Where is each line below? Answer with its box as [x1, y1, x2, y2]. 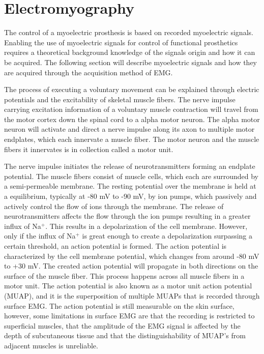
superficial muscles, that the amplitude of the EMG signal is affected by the [4, 320, 241, 331]
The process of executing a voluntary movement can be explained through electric [4, 84, 259, 95]
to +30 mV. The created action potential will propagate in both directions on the [4, 260, 258, 271]
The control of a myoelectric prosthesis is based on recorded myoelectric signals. [4, 27, 253, 38]
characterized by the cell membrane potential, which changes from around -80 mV [4, 250, 259, 261]
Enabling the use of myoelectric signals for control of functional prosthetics [4, 37, 238, 47]
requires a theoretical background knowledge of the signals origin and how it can [4, 47, 255, 57]
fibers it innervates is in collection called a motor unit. [4, 143, 173, 154]
